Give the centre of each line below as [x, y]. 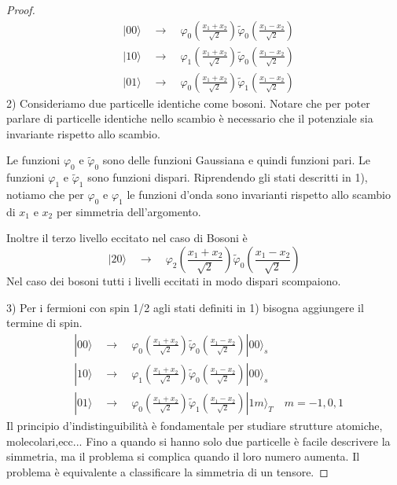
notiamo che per [45, 195]
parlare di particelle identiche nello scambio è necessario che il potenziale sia [190, 118]
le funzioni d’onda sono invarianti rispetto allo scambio [259, 195]
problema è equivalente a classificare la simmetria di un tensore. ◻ [167, 471]
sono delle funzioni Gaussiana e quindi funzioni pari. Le [236, 160]
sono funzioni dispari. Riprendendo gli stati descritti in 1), [228, 177]
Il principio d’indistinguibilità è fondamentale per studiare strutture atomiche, [195, 425]
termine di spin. [44, 323]
